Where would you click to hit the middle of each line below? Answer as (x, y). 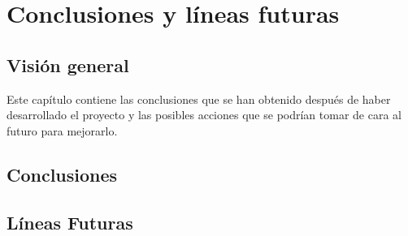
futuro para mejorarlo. (62, 130)
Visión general (68, 64)
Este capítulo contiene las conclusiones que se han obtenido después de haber (199, 99)
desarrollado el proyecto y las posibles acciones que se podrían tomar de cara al (204, 115)
